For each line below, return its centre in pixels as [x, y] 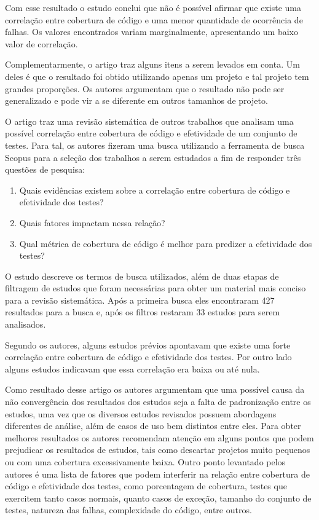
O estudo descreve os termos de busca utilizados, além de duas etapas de [142, 276]
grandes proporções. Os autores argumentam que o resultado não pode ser [145, 88]
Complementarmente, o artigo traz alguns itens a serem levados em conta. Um [152, 64]
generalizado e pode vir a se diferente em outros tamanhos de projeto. [136, 100]
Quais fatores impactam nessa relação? [92, 222]
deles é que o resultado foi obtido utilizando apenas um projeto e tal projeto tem [157, 76]
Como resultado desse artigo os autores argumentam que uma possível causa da [155, 389]
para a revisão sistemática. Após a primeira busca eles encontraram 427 [140, 300]
